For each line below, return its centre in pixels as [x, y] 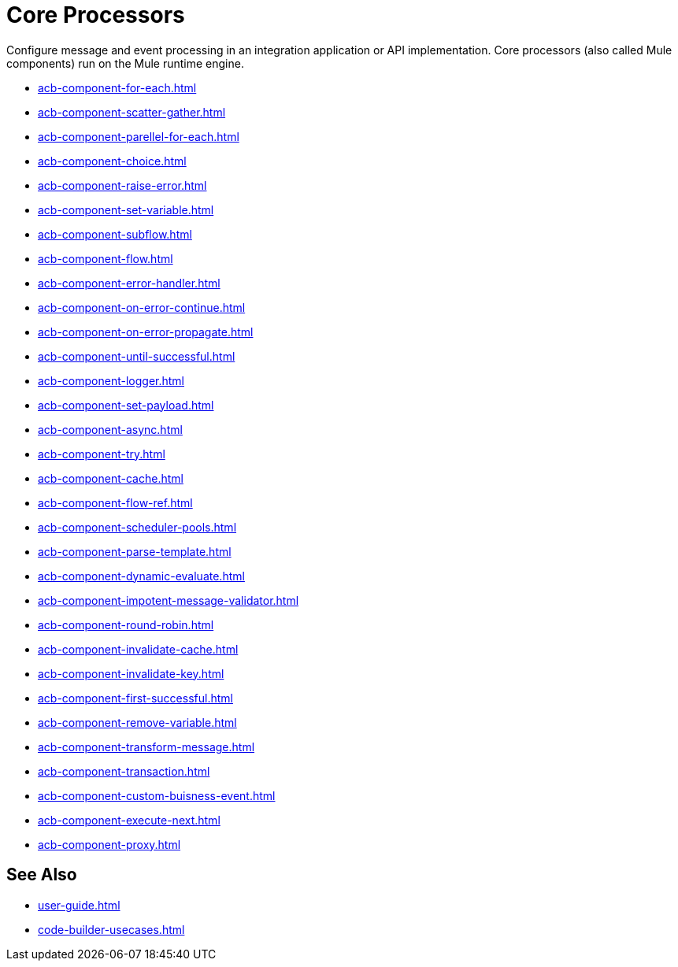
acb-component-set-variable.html [126, 209]
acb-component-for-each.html [117, 87]
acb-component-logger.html [111, 380]
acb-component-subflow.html [115, 234]
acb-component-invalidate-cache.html [138, 649]
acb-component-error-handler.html [129, 283]
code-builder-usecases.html [111, 929]
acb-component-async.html [110, 429]
